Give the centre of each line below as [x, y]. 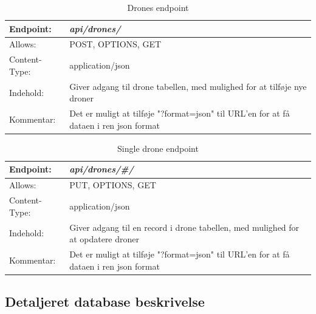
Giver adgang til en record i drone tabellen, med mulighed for [184, 227]
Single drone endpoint [158, 148]
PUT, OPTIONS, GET [113, 185]
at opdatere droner [105, 239]
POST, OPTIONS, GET [115, 44]
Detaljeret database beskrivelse [105, 302]
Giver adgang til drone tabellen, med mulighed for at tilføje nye [188, 86]
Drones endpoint [158, 7]
